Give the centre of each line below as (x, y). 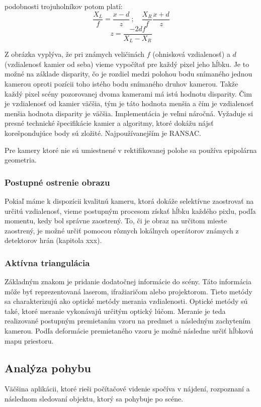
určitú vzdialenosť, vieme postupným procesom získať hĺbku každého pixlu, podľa (130, 211)
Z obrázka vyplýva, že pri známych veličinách (75, 54)
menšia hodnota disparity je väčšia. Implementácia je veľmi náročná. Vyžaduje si (129, 113)
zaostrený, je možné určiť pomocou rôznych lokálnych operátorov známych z (122, 230)
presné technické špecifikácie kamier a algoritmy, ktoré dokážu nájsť (109, 123)
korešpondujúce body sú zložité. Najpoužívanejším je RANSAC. (103, 133)
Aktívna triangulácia (47, 262)
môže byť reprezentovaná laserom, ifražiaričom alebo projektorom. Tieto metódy (128, 291)
